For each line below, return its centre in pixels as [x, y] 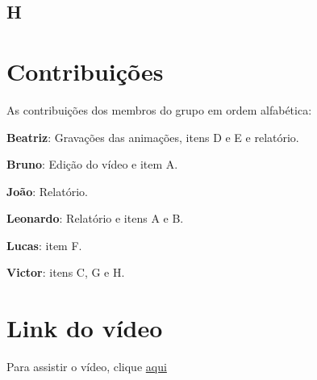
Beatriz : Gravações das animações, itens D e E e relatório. [153, 137]
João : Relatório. [47, 191]
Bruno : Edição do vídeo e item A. [92, 164]
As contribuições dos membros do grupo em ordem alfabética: [159, 109]
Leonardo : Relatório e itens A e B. [95, 218]
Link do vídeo [85, 328]
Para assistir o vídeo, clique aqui [87, 367]
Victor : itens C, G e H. [66, 272]
